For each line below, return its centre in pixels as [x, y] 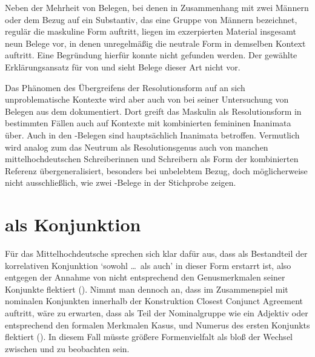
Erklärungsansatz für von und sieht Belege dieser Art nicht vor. [123, 66]
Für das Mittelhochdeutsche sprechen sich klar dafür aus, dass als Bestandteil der [156, 253]
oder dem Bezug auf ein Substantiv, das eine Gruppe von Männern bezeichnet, [151, 19]
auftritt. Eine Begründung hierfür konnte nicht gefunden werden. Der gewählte [151, 55]
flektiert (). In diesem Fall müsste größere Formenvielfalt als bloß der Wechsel [149, 337]
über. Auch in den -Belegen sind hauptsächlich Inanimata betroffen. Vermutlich [152, 134]
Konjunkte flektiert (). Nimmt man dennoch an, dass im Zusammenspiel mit [147, 289]
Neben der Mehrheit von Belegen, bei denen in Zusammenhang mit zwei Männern [157, 7]
